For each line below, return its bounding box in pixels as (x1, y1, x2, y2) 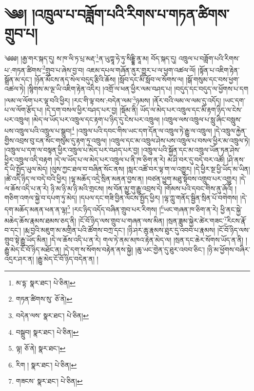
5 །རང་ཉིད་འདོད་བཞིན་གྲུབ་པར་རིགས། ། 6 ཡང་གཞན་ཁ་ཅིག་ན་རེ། (67, 202, 218, 214)
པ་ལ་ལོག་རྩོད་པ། (4, 105, 43, 115)
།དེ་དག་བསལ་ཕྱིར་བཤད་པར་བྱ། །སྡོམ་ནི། (45, 105, 138, 115)
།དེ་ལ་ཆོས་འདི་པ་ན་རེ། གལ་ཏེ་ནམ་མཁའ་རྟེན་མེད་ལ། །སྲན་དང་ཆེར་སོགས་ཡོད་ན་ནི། (50, 234, 244, 244)
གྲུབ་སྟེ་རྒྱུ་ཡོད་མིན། (4, 234, 48, 244)
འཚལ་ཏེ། (4, 84, 25, 94)
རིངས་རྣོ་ (227, 215, 247, 225)
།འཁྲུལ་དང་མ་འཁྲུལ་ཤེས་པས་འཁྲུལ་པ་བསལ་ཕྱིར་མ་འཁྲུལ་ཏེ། (109, 135, 250, 145)
